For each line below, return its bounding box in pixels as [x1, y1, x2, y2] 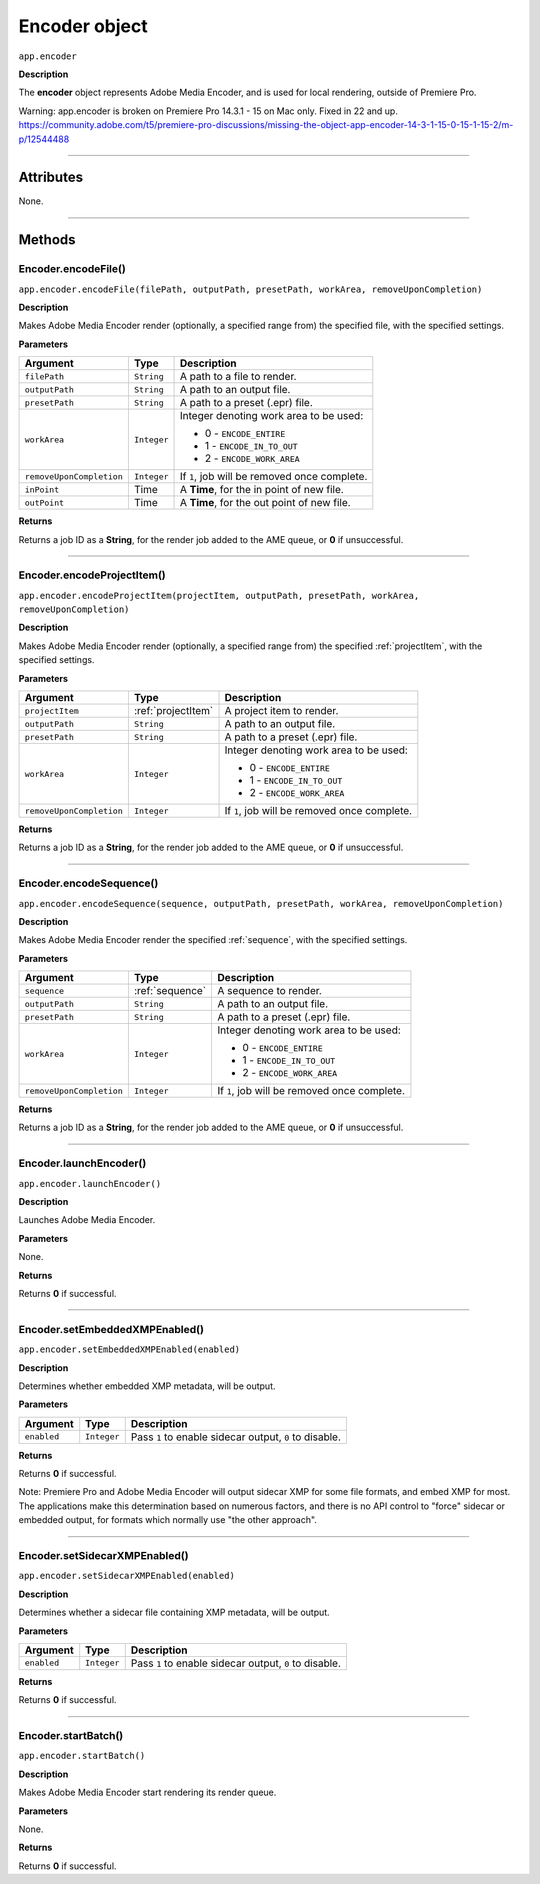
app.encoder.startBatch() [18, 1750, 146, 1762]
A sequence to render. [217, 984, 322, 998]
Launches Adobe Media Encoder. [18, 1214, 156, 1226]
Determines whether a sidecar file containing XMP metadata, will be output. [18, 1606, 330, 1619]
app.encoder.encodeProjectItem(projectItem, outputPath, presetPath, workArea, [18, 590, 420, 601]
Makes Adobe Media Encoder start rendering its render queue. [18, 1786, 277, 1799]
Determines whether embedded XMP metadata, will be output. [18, 1380, 276, 1392]
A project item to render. [224, 704, 339, 717]
